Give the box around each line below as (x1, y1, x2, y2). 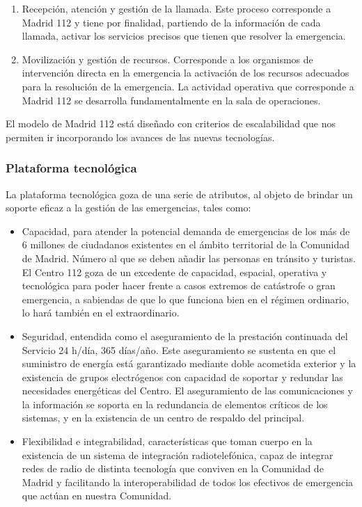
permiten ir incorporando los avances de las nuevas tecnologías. (6, 129, 275, 144)
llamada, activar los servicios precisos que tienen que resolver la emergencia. (22, 29, 346, 43)
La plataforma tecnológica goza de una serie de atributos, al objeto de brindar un (6, 186, 353, 201)
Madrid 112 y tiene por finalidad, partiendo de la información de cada (22, 15, 321, 29)
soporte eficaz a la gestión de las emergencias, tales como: (6, 200, 251, 215)
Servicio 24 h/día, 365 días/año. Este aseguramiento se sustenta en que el (22, 342, 336, 357)
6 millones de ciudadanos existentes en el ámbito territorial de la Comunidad (22, 237, 349, 252)
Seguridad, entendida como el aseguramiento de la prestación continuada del (22, 328, 348, 343)
